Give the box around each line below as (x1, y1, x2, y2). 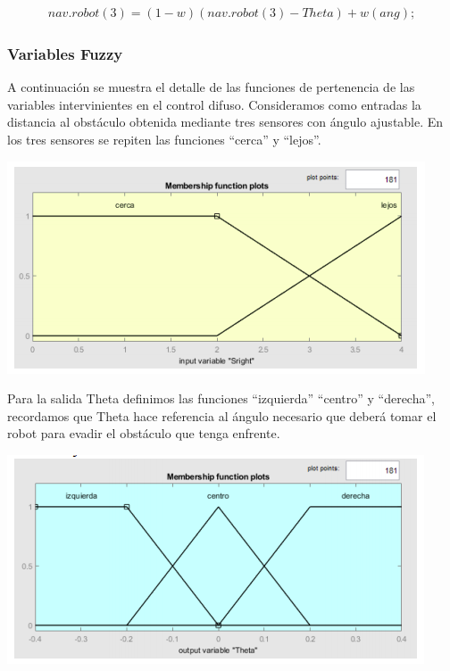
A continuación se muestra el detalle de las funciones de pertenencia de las (7, 78, 415, 96)
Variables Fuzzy (7, 42, 123, 64)
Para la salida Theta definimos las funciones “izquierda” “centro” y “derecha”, (7, 389, 435, 408)
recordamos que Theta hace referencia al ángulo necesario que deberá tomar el (7, 406, 437, 425)
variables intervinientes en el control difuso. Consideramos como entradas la (7, 95, 421, 113)
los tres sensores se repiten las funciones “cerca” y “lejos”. (7, 130, 321, 149)
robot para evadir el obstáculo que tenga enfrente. (7, 424, 280, 443)
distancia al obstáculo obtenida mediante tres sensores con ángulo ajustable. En (7, 112, 444, 131)
